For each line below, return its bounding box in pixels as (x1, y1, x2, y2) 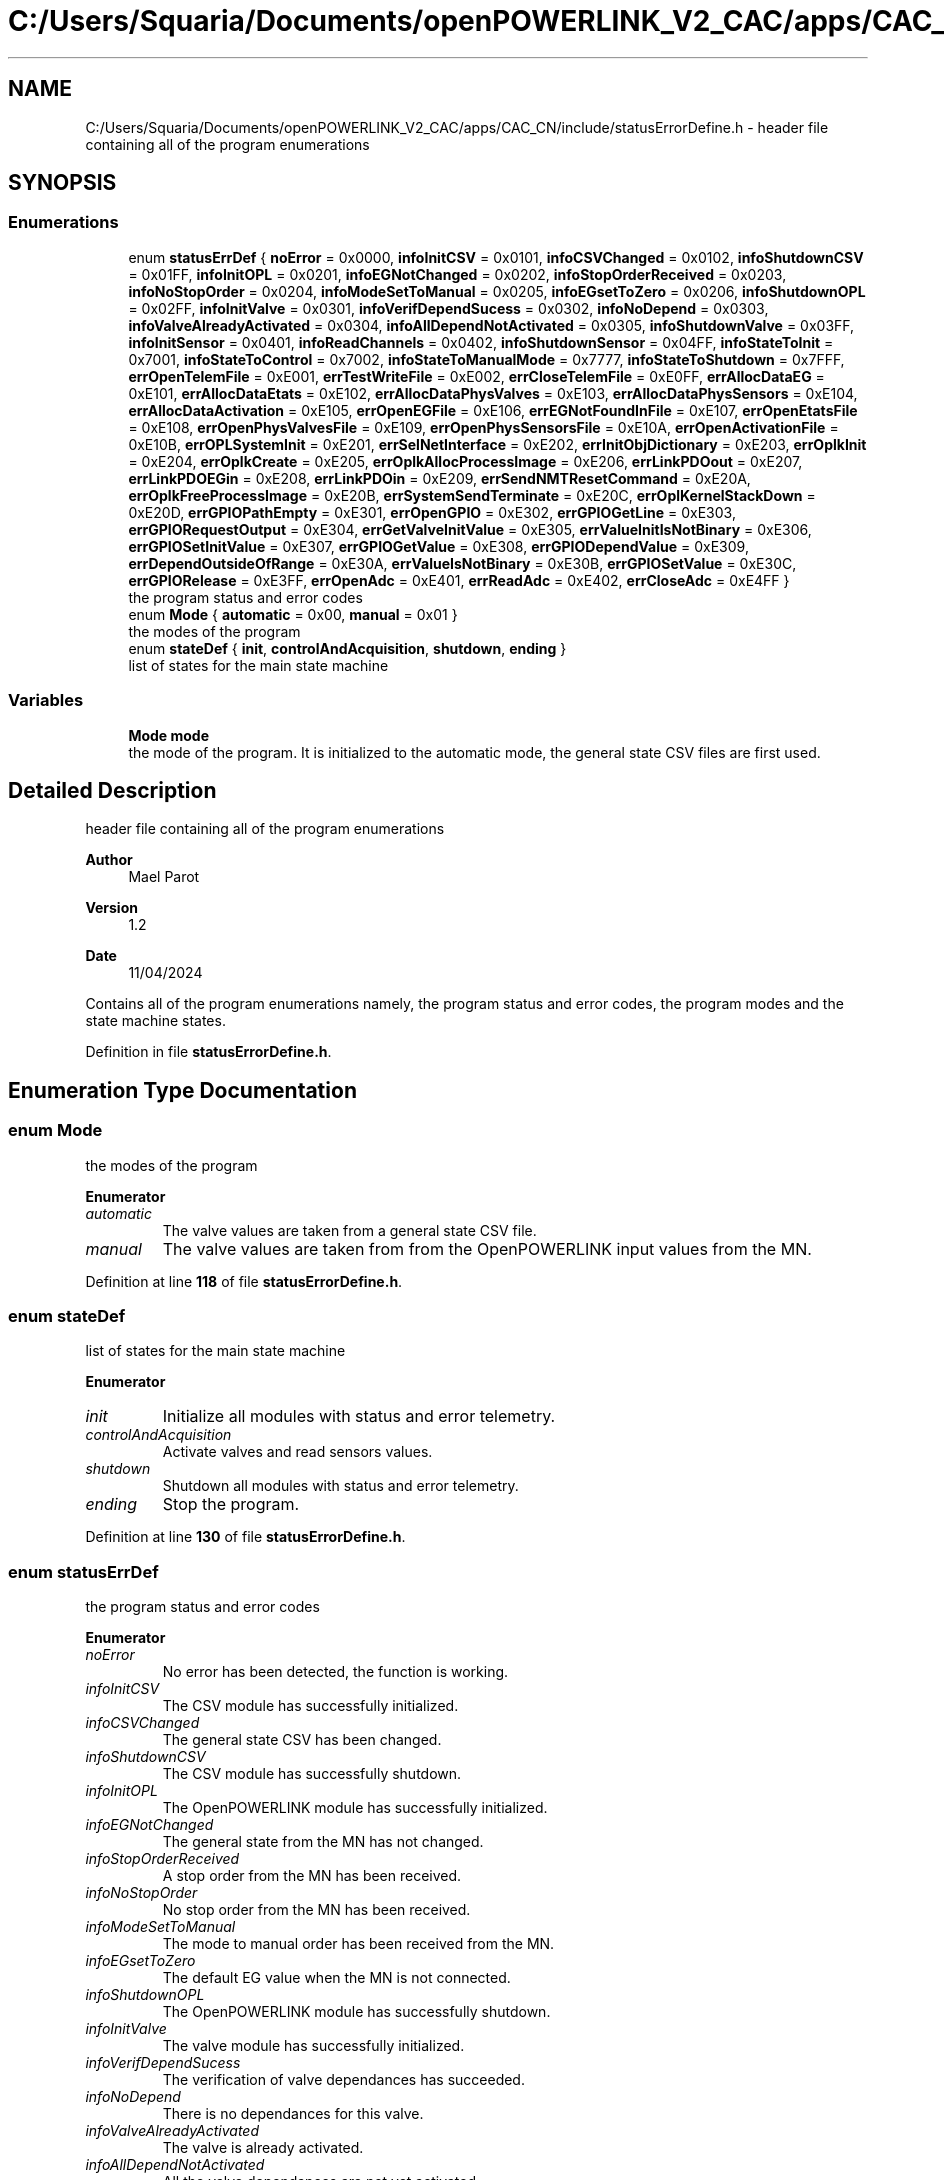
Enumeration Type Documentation (8, 1077, 357, 1103)
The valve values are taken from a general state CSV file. (162, 1221, 537, 1239)
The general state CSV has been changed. (162, 1731, 442, 1749)
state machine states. (85, 1012, 226, 1030)
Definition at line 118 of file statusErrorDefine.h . (85, 1272, 403, 1290)
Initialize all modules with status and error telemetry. (162, 1406, 556, 1427)
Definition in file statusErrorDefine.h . (85, 1043, 332, 1061)
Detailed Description (8, 777, 217, 803)
